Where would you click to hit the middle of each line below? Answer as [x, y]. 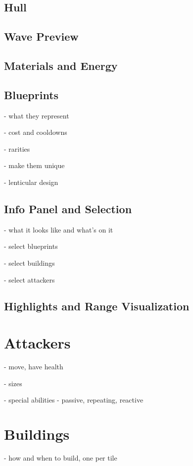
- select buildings [29, 262]
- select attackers [29, 279]
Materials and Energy [61, 65]
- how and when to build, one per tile [61, 457]
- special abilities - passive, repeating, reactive [74, 400]
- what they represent [37, 115]
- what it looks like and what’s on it [59, 229]
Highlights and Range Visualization [97, 306]
